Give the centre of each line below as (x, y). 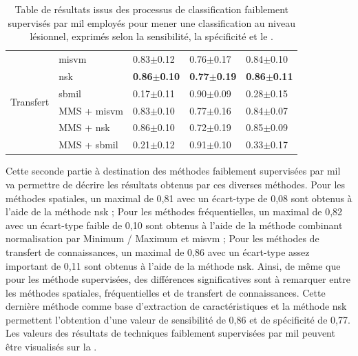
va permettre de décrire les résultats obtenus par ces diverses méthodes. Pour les (176, 184)
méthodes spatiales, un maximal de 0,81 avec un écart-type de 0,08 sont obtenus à (179, 198)
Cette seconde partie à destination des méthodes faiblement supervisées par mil (173, 171)
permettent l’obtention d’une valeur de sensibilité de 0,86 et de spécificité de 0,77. (178, 319)
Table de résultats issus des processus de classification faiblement (151, 9)
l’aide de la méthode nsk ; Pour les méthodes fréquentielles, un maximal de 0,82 (174, 211)
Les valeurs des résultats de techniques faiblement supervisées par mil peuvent (170, 333)
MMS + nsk (84, 127)
